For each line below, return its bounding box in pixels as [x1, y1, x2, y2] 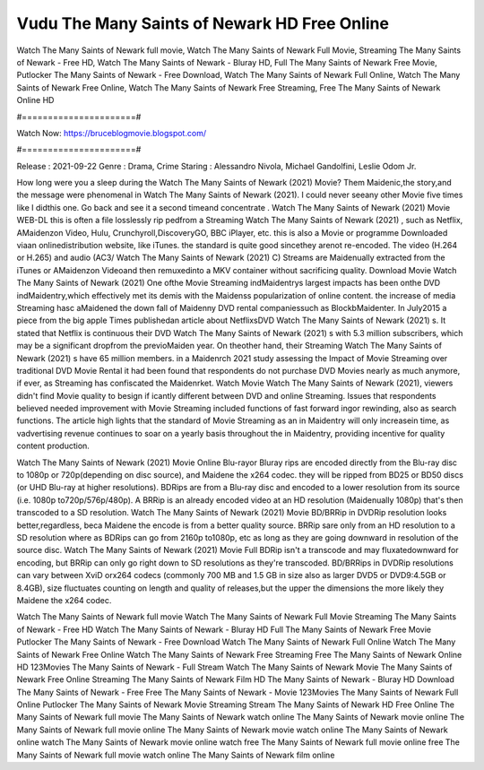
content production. [16, 440, 90, 452]
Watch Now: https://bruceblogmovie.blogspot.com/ [16, 127, 206, 138]
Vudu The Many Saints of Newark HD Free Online [16, 13, 390, 33]
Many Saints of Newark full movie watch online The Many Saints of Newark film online [16, 749, 335, 760]
